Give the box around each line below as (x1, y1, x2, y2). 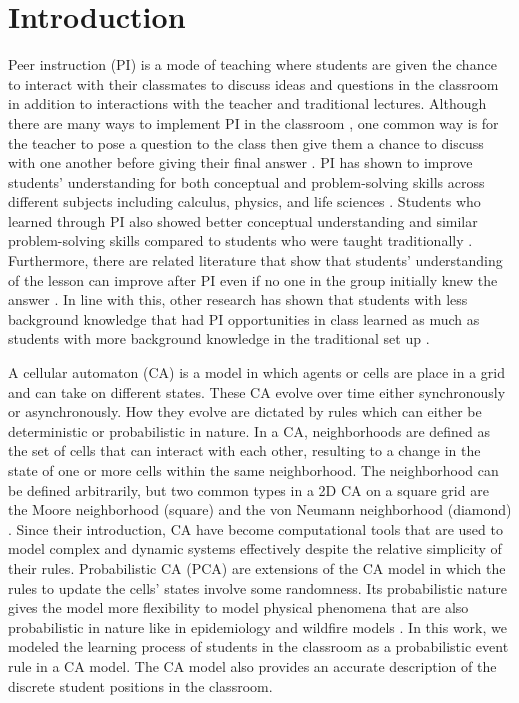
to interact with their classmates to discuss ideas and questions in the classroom (8, 73, 499, 94)
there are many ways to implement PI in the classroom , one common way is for (8, 112, 499, 133)
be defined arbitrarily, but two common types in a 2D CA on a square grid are (8, 479, 489, 500)
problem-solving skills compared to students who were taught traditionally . (8, 230, 473, 251)
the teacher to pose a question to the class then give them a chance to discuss (8, 132, 484, 153)
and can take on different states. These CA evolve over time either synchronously (8, 381, 506, 402)
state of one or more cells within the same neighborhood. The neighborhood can (8, 460, 499, 480)
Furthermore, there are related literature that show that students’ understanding (8, 250, 503, 271)
